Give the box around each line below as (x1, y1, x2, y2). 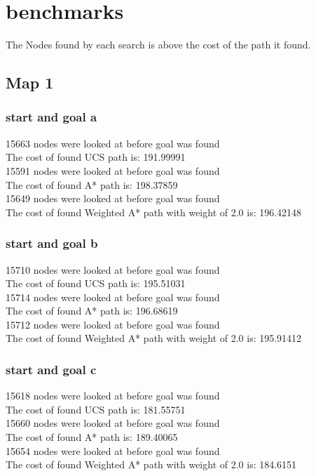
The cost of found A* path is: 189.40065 (6, 430, 178, 444)
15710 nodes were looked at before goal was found (6, 262, 220, 277)
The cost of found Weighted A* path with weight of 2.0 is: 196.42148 (6, 204, 302, 219)
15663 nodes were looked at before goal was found (6, 135, 220, 150)
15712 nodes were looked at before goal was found (6, 317, 220, 331)
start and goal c (6, 360, 97, 378)
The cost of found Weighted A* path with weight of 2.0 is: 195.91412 (6, 331, 302, 345)
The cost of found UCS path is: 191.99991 (6, 150, 186, 164)
